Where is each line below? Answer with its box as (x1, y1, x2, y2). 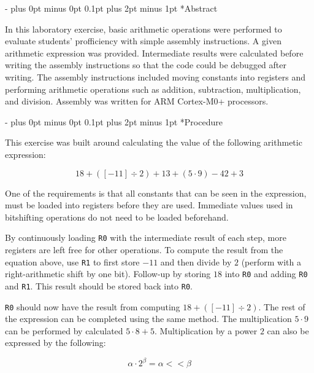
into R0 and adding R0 (224, 267, 308, 280)
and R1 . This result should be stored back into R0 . (5, 279, 193, 292)
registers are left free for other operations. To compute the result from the (5, 243, 283, 256)
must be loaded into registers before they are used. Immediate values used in (5, 198, 293, 211)
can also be (267, 324, 309, 337)
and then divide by (160, 255, 232, 268)
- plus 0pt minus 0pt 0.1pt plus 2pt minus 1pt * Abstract (5, 2, 218, 14)
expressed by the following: (5, 336, 106, 349)
